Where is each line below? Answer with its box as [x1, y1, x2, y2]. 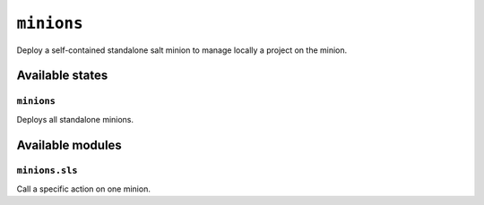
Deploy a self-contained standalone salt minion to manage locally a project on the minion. [16, 45, 348, 56]
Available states [16, 68, 108, 83]
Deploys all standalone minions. [16, 114, 134, 124]
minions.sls [16, 165, 78, 176]
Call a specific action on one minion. [16, 184, 151, 194]
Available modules [16, 137, 123, 152]
